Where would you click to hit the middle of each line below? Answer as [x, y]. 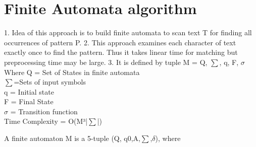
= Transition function [44, 111]
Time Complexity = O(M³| [46, 121]
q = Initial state [29, 91]
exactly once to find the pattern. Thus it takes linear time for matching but [121, 52]
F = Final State [29, 101]
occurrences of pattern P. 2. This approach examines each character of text [120, 42]
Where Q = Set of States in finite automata [72, 72]
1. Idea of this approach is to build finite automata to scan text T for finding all [128, 32]
